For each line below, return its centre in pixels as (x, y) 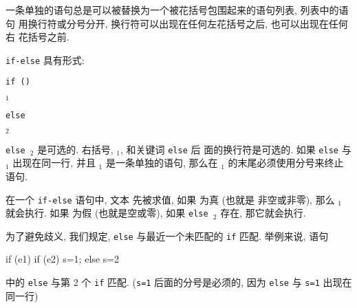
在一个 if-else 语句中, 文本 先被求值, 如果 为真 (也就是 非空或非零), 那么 (170, 199)
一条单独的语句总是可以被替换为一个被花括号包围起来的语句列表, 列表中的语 (177, 10)
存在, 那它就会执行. (263, 213)
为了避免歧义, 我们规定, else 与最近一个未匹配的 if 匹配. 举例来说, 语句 (167, 235)
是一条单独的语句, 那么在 (162, 163)
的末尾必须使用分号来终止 (286, 163)
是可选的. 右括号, (75, 149)
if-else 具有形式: (45, 59)
